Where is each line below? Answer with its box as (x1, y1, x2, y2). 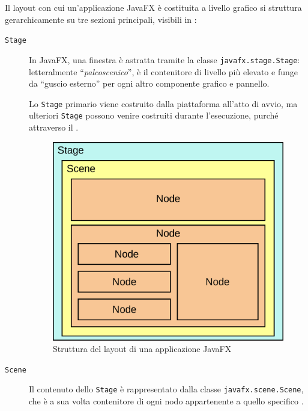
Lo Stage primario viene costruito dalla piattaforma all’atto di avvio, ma (29, 97, 298, 110)
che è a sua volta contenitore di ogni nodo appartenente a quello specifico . (29, 395, 304, 407)
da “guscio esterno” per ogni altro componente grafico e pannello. (29, 77, 270, 90)
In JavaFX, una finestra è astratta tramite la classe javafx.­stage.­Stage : (29, 53, 300, 66)
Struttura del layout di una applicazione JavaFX (53, 342, 232, 355)
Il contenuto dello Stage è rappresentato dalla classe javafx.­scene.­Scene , (29, 383, 304, 395)
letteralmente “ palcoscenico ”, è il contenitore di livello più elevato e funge (29, 65, 298, 78)
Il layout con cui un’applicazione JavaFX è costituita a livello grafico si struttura (5, 1, 302, 13)
